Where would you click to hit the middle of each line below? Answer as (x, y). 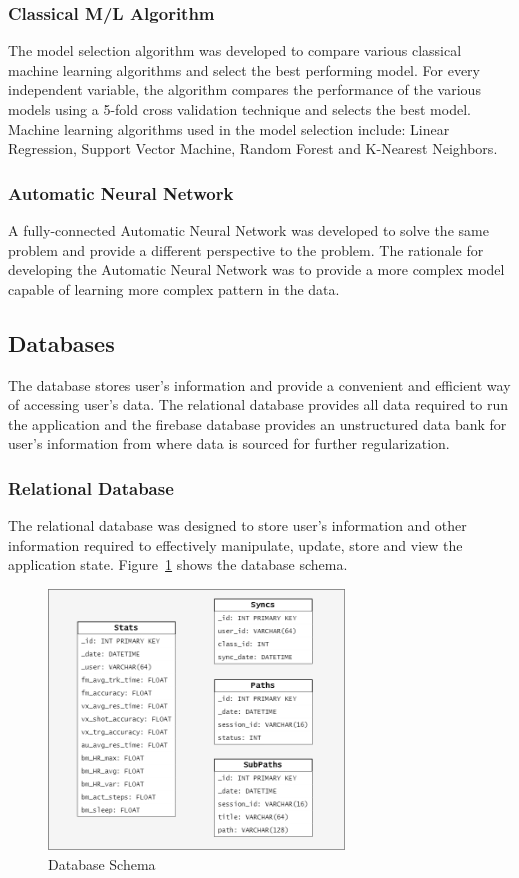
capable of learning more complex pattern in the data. (174, 288)
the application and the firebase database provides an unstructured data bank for (257, 423)
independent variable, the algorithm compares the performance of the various (244, 89)
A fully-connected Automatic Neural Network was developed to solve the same (248, 230)
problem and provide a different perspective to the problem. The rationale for (246, 249)
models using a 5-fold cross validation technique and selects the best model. (239, 109)
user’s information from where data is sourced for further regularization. (229, 443)
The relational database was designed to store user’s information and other (237, 525)
